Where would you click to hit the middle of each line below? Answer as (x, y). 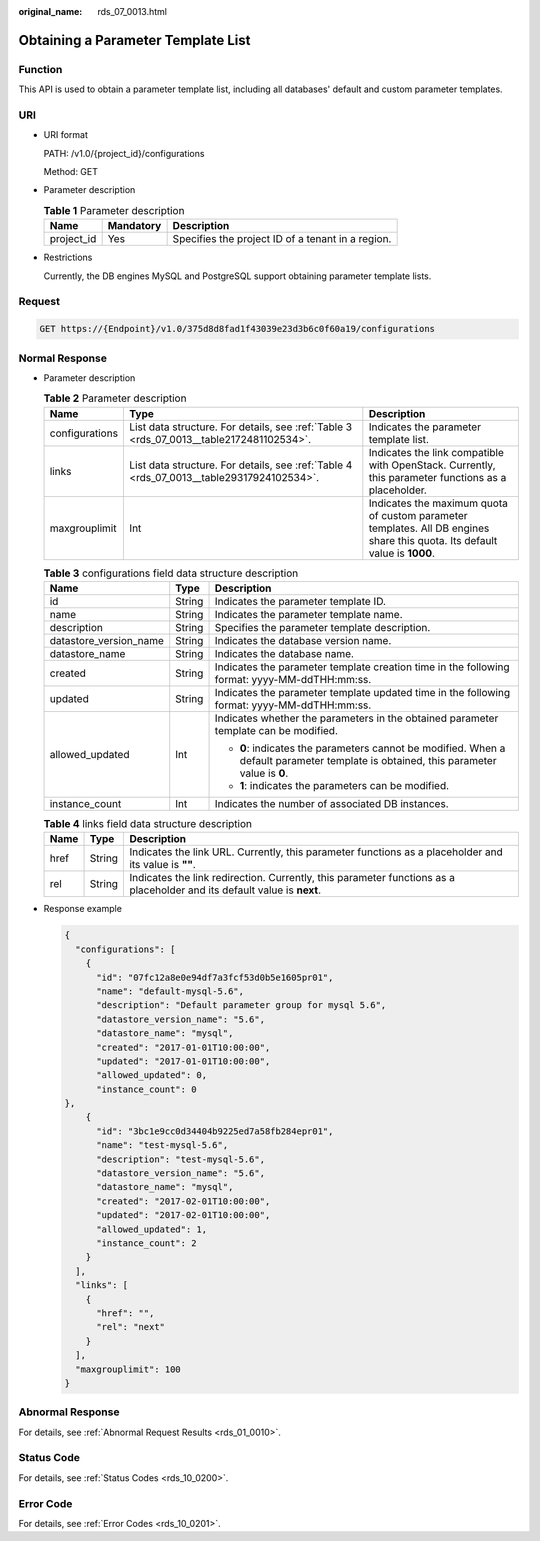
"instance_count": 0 (146, 1089)
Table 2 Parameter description (115, 398)
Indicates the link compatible (436, 452)
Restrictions (68, 257)
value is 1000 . (401, 553)
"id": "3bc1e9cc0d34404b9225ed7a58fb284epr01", (215, 1131)
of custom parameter (418, 515)
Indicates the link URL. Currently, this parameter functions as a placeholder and (316, 852)
